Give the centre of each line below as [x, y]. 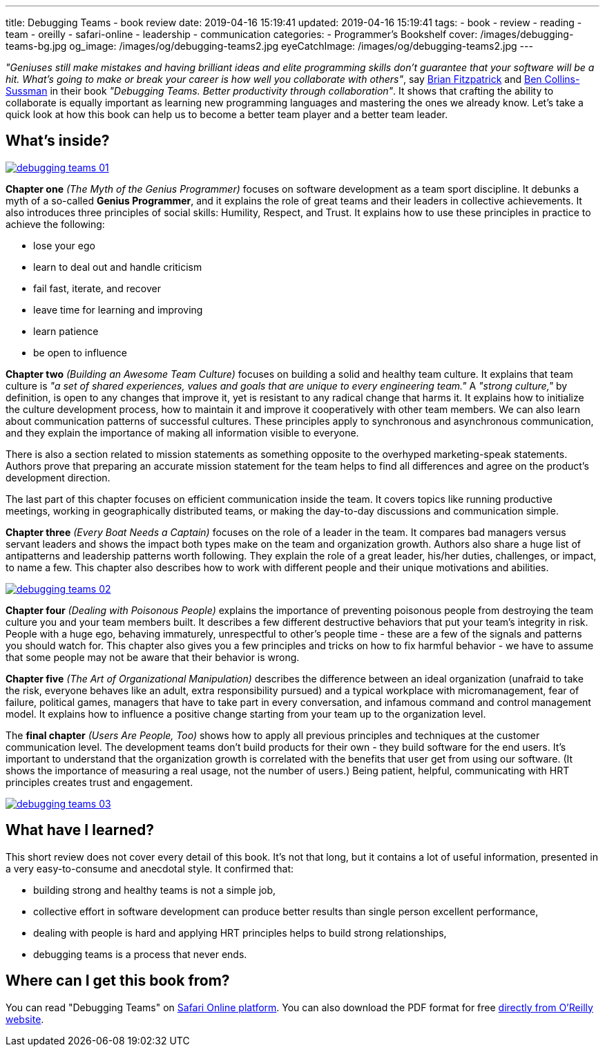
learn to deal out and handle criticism [118, 267]
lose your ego [64, 245]
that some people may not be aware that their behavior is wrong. [153, 657]
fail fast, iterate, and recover [97, 288]
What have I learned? [80, 830]
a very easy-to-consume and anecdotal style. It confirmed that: [150, 868]
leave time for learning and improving [118, 309]
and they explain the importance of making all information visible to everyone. [182, 432]
